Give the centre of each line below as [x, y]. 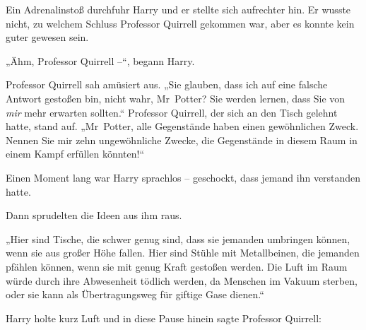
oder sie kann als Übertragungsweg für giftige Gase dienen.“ [135, 294]
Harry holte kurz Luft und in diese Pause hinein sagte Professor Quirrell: [164, 318]
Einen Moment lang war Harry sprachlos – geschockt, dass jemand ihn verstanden [183, 177]
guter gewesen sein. [47, 37]
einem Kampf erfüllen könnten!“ [75, 154]
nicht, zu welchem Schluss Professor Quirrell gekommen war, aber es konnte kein [180, 23]
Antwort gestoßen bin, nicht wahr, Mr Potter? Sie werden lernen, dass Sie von [176, 98]
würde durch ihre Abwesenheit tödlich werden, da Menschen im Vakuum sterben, [182, 280]
